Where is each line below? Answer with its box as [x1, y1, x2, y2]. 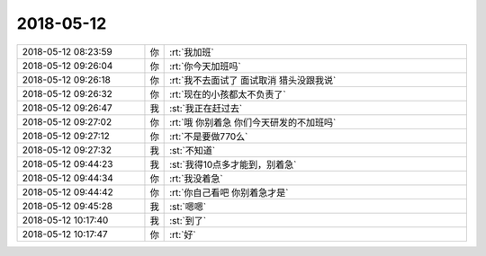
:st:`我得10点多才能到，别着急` [169, 158, 297, 171]
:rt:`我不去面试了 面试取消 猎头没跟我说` [169, 74, 337, 86]
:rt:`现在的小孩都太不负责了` [169, 88, 287, 101]
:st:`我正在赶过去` [169, 102, 243, 114]
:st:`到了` [169, 214, 207, 226]
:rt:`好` [169, 228, 197, 241]
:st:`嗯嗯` [169, 200, 207, 213]
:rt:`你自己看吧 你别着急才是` [169, 186, 289, 199]
